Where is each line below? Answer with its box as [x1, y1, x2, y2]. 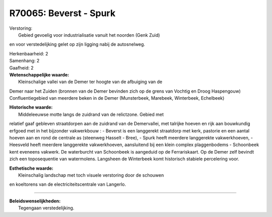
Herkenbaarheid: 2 [9, 50, 48, 56]
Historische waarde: [9, 104, 53, 110]
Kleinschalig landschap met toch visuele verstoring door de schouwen [18, 172, 164, 178]
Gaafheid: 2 [9, 64, 34, 70]
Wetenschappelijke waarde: [9, 71, 70, 78]
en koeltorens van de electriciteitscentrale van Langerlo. [9, 181, 126, 187]
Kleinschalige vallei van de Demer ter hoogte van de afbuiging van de [18, 79, 163, 85]
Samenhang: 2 [9, 58, 40, 64]
